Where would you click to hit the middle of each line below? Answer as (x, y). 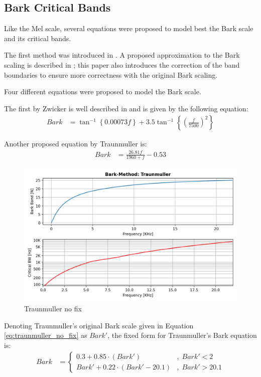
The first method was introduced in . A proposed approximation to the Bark (122, 55)
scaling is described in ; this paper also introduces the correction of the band (122, 64)
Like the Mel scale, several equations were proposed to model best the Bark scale (129, 28)
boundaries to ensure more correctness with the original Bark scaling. (111, 74)
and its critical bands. (38, 38)
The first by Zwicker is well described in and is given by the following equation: (126, 108)
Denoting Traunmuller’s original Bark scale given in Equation (99, 325)
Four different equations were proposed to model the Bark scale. (103, 91)
